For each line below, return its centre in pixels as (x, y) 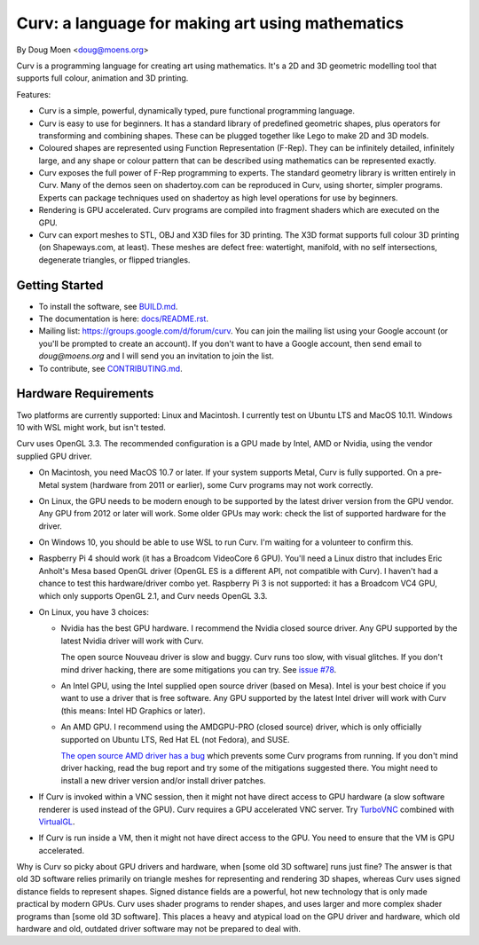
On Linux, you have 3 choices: (94, 612)
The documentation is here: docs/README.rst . (123, 319)
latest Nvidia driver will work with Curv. (132, 641)
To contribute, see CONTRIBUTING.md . (110, 368)
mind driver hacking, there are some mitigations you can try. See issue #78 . (199, 669)
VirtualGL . (57, 822)
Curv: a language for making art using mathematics (210, 23)
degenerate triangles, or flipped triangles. (114, 260)
